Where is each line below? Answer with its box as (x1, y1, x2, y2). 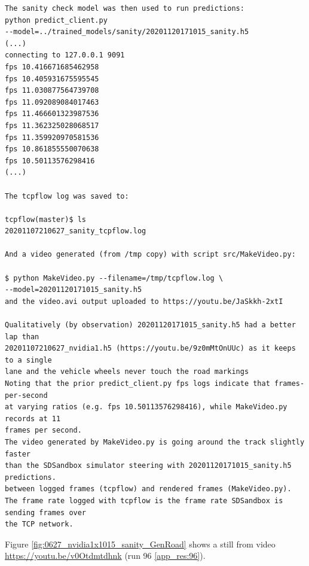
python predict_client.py (5, 16, 108, 25)
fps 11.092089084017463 (5, 98, 99, 106)
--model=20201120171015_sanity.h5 (5, 285, 142, 294)
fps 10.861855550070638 (5, 145, 99, 154)
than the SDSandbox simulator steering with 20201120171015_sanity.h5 (5, 461, 292, 470)
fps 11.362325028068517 (5, 121, 99, 130)
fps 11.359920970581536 (5, 133, 99, 142)
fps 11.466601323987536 (5, 109, 99, 118)
